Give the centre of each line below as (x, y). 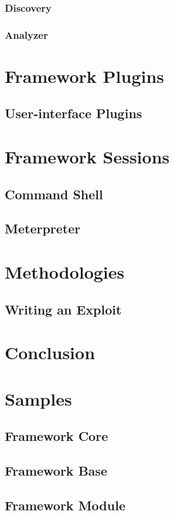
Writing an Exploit (63, 309)
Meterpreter (43, 228)
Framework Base (56, 470)
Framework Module (65, 505)
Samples (38, 398)
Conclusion (50, 352)
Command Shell (54, 194)
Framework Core (57, 436)
